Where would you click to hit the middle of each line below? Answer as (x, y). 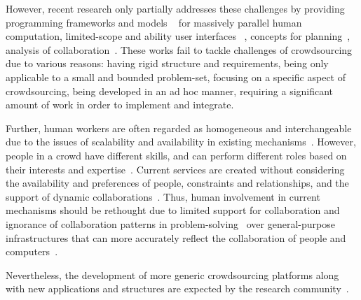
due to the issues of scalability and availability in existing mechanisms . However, (181, 142)
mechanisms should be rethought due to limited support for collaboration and (173, 210)
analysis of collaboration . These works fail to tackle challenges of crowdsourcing (179, 49)
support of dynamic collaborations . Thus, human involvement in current (163, 196)
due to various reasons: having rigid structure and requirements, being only (167, 63)
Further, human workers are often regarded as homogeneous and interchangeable (179, 128)
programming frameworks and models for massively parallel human (154, 22)
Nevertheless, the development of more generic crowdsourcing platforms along (172, 274)
